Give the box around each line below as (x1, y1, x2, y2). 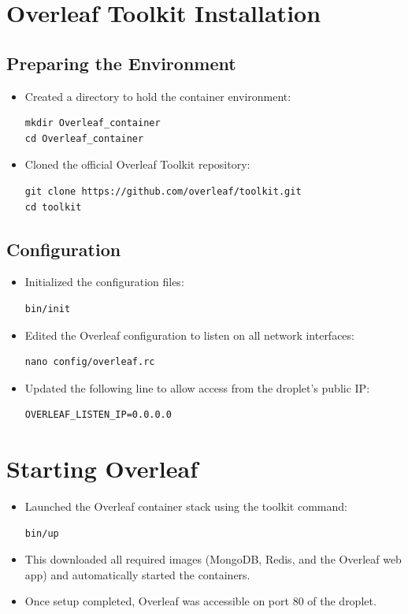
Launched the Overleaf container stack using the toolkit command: (24, 498, 347, 515)
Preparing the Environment (6, 50, 236, 75)
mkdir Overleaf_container (24, 117, 161, 129)
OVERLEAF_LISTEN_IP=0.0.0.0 (24, 409, 172, 421)
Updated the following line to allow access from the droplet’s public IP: (24, 379, 370, 396)
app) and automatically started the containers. (24, 566, 250, 582)
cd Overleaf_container (24, 132, 144, 144)
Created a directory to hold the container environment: (24, 87, 291, 104)
